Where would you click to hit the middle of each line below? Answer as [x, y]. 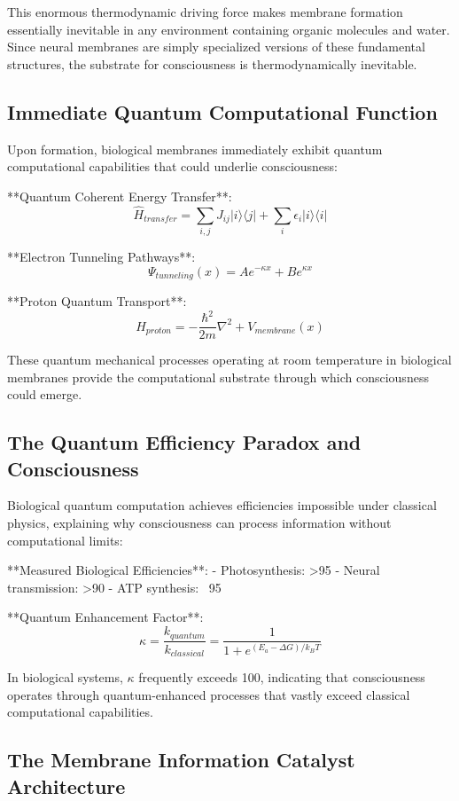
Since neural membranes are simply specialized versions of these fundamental [216, 47]
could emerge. [45, 394]
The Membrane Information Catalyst [181, 760]
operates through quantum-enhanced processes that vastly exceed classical [209, 694]
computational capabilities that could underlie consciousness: [173, 166]
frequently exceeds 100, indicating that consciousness [282, 676]
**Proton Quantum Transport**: [97, 300]
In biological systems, [65, 676]
